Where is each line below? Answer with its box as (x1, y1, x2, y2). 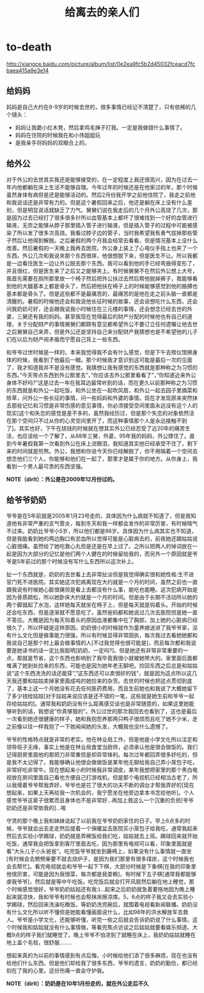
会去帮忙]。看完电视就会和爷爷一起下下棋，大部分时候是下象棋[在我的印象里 (6, 863, 197, 870)
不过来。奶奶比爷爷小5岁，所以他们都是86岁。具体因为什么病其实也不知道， (6, 528, 197, 535)
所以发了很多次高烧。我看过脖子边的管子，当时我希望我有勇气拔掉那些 (16, 229, 192, 236)
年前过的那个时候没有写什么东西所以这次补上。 (20, 558, 138, 565)
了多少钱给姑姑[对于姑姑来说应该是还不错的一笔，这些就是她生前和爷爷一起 (6, 692, 195, 700)
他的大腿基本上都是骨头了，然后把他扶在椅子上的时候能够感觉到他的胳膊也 (11, 282, 198, 290)
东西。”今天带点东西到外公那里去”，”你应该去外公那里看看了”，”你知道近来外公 (6, 371, 196, 378)
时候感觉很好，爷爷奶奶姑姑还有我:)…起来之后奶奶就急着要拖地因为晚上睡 (11, 886, 195, 893)
